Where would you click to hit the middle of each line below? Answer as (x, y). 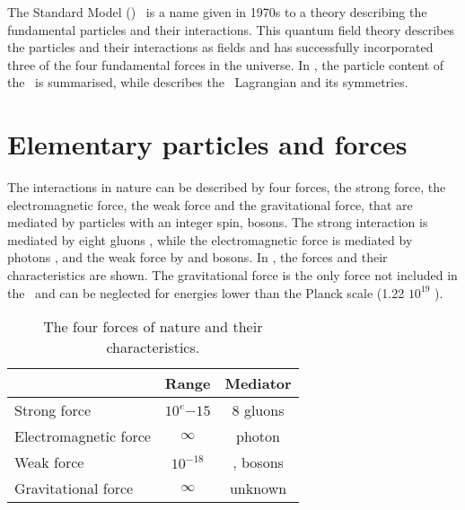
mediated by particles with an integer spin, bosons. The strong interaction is (218, 222)
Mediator (258, 383)
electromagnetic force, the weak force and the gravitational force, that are (210, 204)
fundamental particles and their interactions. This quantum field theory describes (231, 29)
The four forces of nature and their (153, 327)
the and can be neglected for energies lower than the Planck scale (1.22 (206, 292)
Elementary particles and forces (207, 144)
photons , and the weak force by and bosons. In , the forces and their (197, 257)
